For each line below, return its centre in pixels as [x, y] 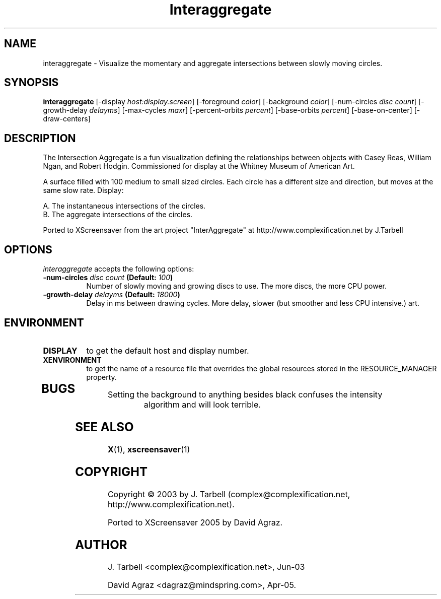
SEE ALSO [104, 427]
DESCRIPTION [40, 138]
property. [101, 377]
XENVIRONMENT [72, 360]
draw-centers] [67, 119]
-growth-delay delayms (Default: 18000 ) [112, 295]
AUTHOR [101, 545]
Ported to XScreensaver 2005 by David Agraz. [195, 522]
